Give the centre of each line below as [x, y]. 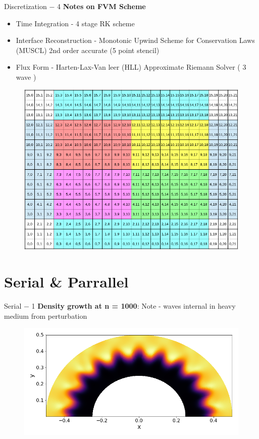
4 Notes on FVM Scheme [101, 6]
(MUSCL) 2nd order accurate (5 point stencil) [88, 50]
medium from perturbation [46, 315]
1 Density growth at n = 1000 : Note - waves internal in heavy [134, 306]
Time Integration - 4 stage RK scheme [75, 23]
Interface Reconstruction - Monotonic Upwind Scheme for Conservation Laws [135, 40]
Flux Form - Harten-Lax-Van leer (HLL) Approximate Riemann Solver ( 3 [131, 67]
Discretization [25, 6]
